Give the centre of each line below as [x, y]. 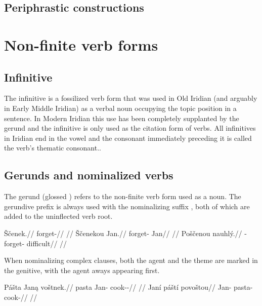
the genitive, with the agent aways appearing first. [82, 270]
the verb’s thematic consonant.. [53, 148]
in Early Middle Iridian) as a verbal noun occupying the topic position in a [120, 108]
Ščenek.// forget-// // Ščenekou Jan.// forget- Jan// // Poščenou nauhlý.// [123, 233]
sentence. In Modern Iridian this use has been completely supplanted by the [122, 118]
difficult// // [47, 243]
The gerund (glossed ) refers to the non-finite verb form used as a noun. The [123, 196]
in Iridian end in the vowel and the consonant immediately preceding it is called [128, 138]
